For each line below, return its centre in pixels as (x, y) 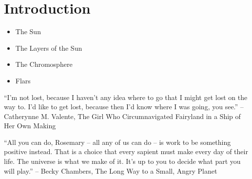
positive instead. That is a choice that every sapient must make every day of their (126, 151)
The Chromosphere (44, 64)
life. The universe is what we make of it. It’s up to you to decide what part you (122, 161)
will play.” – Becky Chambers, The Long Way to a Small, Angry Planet (111, 170)
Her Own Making (30, 126)
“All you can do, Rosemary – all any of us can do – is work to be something (117, 142)
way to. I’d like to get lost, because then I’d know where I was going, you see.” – (124, 107)
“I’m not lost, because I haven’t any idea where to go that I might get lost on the (126, 97)
